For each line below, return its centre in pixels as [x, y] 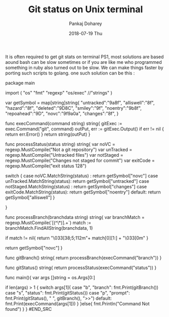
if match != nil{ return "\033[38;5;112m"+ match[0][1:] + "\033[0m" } [77, 238]
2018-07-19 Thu [86, 33]
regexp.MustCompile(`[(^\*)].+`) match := [48, 223]
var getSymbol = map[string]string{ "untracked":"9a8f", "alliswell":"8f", [80, 103]
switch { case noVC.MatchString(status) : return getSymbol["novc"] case [82, 176]
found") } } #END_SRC [29, 309]
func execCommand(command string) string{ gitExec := [64, 123]
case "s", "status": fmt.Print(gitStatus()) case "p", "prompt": [68, 292]
